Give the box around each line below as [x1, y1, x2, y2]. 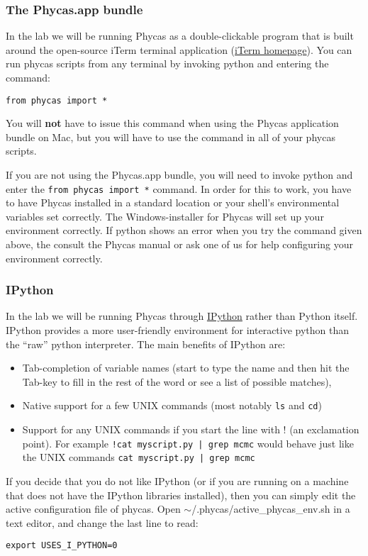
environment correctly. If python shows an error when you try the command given [6, 223, 362, 238]
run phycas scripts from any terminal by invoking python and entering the [6, 56, 329, 71]
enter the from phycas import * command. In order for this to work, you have [6, 181, 352, 196]
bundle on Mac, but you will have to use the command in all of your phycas [6, 129, 335, 144]
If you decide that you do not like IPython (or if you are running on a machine [6, 474, 349, 488]
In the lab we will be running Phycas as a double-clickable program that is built [6, 28, 354, 43]
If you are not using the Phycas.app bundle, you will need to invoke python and [6, 167, 353, 182]
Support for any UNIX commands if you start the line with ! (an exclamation [22, 422, 359, 437]
